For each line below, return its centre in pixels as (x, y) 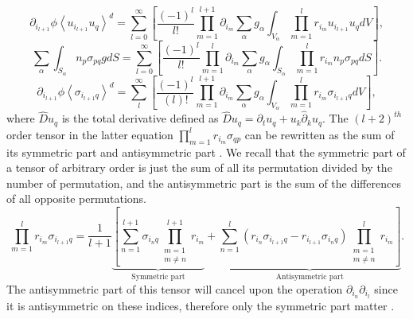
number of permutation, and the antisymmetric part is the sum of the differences (204, 183)
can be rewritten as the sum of (319, 134)
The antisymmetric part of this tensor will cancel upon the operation (175, 289)
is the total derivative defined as (140, 118)
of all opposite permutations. (76, 198)
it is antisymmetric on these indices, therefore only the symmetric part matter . (201, 305)
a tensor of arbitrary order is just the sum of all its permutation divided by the (199, 167)
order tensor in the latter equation (90, 134)
